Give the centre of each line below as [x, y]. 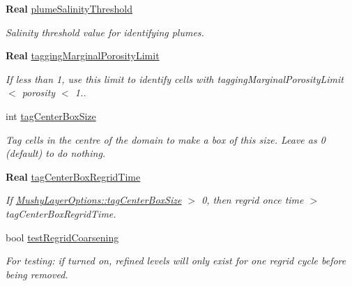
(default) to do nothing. [56, 153]
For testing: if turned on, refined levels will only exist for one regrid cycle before [176, 261]
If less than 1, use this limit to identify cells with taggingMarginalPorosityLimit [175, 78]
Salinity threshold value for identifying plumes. [105, 32]
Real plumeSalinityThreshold [69, 8]
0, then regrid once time [253, 200]
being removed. [37, 274]
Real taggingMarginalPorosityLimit [83, 55]
